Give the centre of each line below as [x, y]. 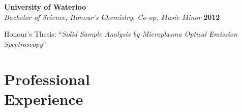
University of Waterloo [45, 7]
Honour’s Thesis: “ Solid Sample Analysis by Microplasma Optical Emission [121, 34]
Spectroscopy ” [25, 44]
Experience [44, 99]
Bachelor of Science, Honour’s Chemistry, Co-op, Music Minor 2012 [112, 17]
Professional [47, 79]
